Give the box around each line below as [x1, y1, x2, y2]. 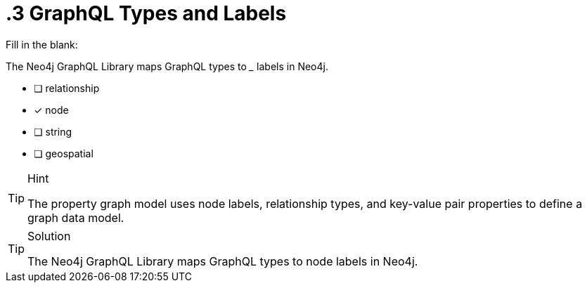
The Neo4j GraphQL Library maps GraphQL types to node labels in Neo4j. [27, 254, 418, 268]
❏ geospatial [34, 147, 93, 159]
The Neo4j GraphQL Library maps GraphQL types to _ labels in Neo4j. [6, 60, 328, 72]
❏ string [34, 125, 72, 138]
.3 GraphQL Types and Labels [6, 1, 287, 25]
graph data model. [27, 210, 124, 225]
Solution [27, 228, 71, 243]
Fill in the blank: [6, 38, 78, 51]
